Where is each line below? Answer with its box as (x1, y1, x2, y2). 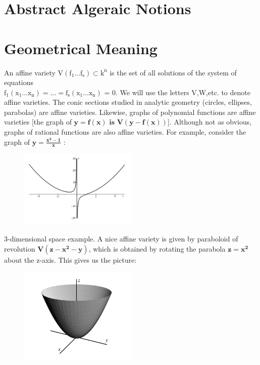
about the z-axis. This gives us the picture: (4, 254, 137, 265)
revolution (4, 243, 35, 254)
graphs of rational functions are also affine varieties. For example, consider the (4, 127, 246, 137)
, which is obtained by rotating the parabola (88, 243, 226, 254)
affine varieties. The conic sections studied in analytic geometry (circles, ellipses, (4, 97, 252, 107)
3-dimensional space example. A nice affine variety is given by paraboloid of (4, 233, 238, 244)
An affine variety (4, 67, 56, 77)
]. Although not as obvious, (167, 116, 252, 127)
